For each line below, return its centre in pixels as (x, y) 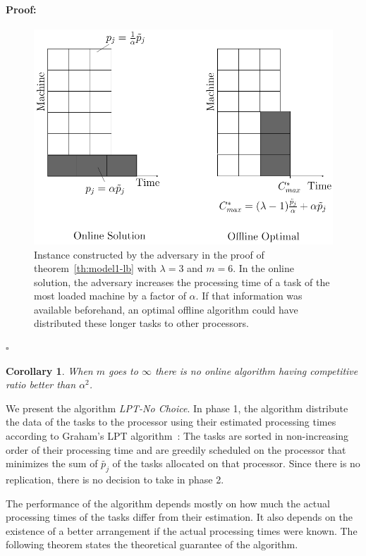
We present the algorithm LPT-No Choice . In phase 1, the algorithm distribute (177, 408)
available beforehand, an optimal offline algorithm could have (166, 309)
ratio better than (41, 384)
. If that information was (249, 296)
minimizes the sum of (52, 463)
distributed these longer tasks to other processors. (141, 323)
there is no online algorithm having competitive (256, 370)
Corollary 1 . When (49, 370)
